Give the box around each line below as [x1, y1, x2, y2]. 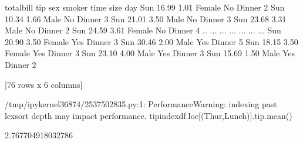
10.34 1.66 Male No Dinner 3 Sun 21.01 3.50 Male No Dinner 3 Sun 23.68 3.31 [5, 12, 287, 25]
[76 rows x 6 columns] [5, 78, 83, 90]
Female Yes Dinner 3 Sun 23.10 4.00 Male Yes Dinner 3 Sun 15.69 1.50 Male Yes [5, 47, 295, 59]
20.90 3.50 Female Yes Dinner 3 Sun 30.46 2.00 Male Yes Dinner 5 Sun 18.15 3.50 [5, 35, 298, 47]
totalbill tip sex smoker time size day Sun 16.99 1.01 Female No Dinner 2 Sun [5, 1, 285, 13]
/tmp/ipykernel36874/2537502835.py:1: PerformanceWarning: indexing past [5, 98, 277, 110]
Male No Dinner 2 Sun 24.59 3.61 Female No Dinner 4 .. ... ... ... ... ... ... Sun [5, 24, 281, 36]
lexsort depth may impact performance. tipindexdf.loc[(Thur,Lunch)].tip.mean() [5, 109, 292, 121]
